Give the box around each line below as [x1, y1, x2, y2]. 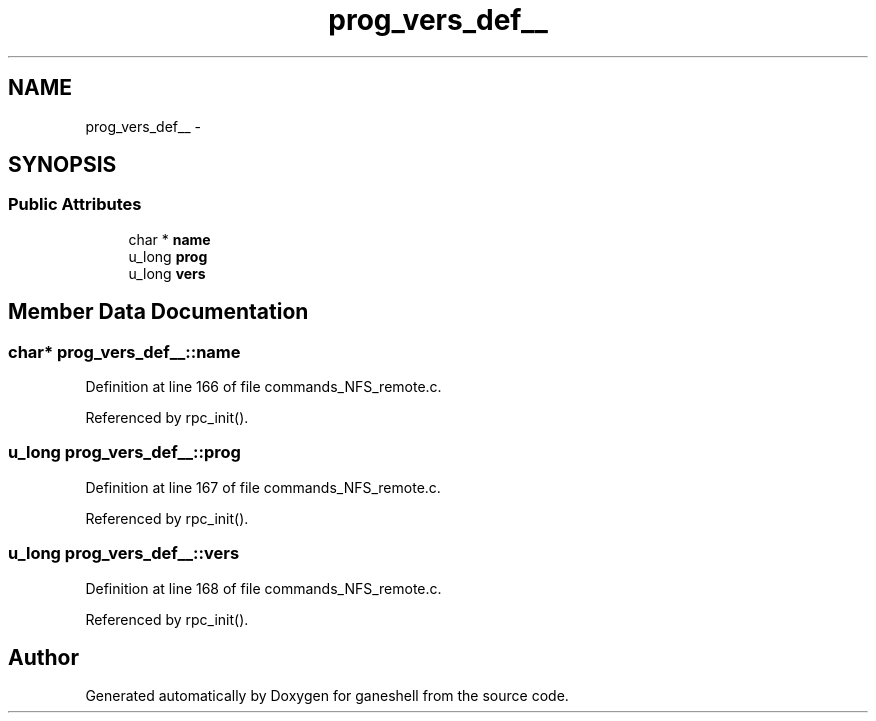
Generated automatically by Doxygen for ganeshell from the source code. [85, 687, 569, 705]
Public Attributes [8, 194, 142, 215]
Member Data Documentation [8, 299, 309, 325]
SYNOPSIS [8, 152, 117, 178]
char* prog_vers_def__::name [8, 341, 241, 362]
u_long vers [128, 264, 206, 282]
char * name [128, 230, 211, 248]
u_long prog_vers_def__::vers [8, 543, 240, 564]
